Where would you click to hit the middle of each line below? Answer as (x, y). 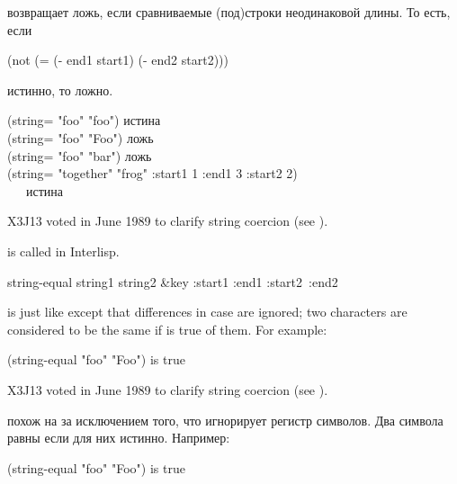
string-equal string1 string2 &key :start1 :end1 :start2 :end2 (173, 281)
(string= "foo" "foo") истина (84, 120)
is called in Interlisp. (63, 251)
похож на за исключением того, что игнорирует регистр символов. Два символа (225, 420)
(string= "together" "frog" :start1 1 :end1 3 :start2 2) (152, 173)
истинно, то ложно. (60, 90)
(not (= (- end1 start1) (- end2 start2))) (118, 60)
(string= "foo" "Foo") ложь (81, 137)
